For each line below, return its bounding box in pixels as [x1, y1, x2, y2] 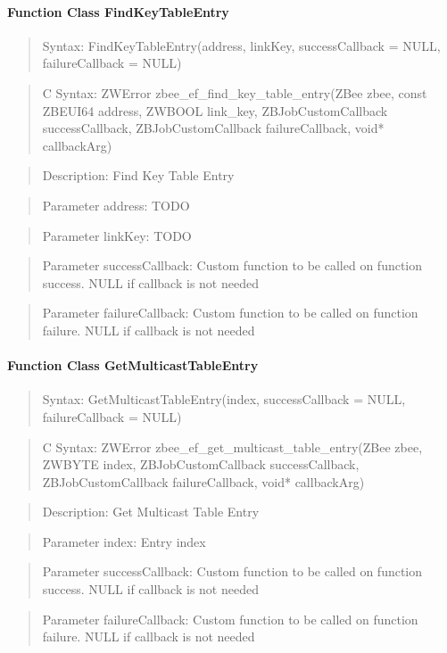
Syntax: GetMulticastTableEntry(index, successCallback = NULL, [42, 390, 406, 409]
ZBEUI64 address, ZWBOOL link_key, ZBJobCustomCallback [42, 101, 388, 120]
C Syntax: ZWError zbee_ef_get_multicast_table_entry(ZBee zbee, [42, 437, 423, 456]
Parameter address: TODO [42, 195, 190, 214]
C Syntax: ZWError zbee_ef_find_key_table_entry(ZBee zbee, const [42, 83, 427, 102]
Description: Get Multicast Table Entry [42, 502, 260, 521]
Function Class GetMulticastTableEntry [7, 356, 259, 375]
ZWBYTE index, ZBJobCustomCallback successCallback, [42, 455, 360, 474]
